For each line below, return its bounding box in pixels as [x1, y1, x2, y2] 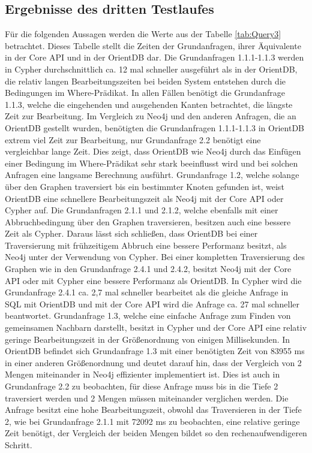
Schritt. [5, 438, 32, 451]
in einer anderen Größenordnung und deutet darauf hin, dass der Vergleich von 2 [5, 356, 302, 369]
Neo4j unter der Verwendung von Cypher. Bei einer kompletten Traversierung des [5, 250, 305, 263]
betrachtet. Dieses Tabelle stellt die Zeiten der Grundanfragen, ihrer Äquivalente [5, 39, 301, 52]
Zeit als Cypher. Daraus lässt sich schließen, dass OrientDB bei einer [5, 227, 258, 240]
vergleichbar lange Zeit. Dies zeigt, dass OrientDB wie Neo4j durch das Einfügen [5, 145, 301, 158]
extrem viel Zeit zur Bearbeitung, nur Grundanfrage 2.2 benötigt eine [5, 133, 261, 146]
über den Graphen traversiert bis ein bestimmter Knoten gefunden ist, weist [5, 180, 284, 192]
